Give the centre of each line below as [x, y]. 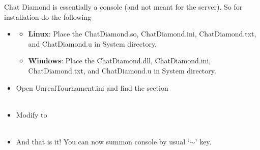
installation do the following [48, 16]
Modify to [32, 114]
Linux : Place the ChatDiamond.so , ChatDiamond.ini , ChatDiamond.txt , [142, 34]
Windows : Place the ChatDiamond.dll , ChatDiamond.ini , [120, 61]
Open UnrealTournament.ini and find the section [92, 87]
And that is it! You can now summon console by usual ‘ [103, 141]
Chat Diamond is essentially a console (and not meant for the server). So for [123, 7]
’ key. [203, 141]
